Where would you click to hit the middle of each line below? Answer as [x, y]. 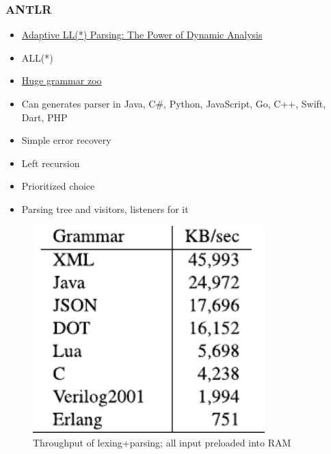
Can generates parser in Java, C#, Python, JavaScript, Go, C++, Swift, [174, 103]
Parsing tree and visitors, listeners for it [105, 209]
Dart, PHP [44, 117]
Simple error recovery [66, 140]
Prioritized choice [58, 186]
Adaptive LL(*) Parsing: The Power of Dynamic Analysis [142, 35]
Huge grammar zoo [62, 80]
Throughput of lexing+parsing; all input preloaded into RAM [162, 442]
